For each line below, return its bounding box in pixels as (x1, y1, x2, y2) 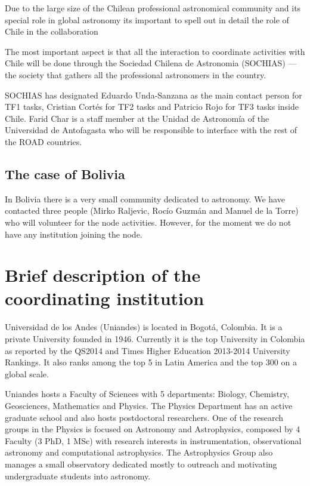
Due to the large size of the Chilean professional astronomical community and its (5, 2, 301, 14)
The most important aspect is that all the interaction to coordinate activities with (5, 45, 305, 57)
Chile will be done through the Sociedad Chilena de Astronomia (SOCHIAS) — (5, 57, 297, 69)
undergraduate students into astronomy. (5, 469, 151, 482)
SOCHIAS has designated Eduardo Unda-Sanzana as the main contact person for (5, 88, 302, 101)
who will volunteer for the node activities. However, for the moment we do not (5, 216, 292, 228)
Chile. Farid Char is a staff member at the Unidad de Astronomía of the (5, 112, 269, 124)
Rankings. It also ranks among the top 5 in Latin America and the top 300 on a (5, 356, 297, 368)
